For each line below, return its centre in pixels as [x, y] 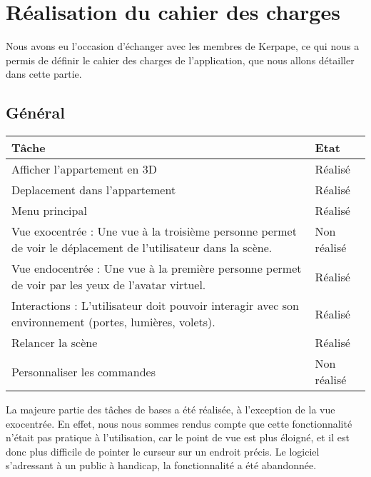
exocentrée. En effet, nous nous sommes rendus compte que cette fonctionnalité [179, 423]
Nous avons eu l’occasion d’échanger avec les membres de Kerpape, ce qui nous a [183, 46]
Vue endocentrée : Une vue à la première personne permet [157, 268]
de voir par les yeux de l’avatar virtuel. [109, 285]
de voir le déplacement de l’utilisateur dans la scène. [142, 248]
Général [35, 112]
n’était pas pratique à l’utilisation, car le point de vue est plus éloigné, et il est [178, 437]
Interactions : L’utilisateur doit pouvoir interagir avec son [155, 306]
